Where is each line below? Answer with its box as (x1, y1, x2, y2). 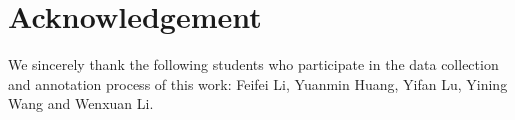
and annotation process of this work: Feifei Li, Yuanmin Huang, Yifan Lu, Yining (8, 73, 508, 94)
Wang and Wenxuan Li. (8, 93, 154, 114)
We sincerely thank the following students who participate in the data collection (8, 54, 499, 75)
